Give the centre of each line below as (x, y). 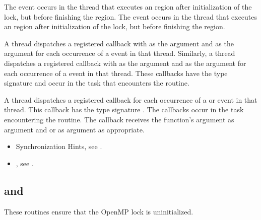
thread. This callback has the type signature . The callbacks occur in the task (124, 109)
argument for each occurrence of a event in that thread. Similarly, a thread (120, 53)
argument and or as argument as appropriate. (74, 129)
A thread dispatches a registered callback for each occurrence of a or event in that (131, 99)
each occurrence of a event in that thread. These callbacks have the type (116, 73)
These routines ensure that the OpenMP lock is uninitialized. (99, 211)
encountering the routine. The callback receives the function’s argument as (119, 119)
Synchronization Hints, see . (59, 146)
